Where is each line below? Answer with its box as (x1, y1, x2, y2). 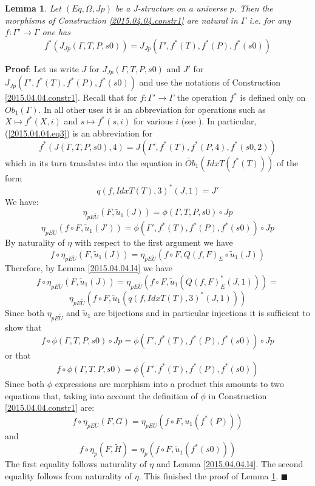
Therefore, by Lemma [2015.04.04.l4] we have (5, 262, 172, 274)
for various (133, 115, 173, 127)
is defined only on (240, 91, 306, 104)
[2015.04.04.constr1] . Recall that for (5, 91, 137, 104)
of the (276, 156, 299, 169)
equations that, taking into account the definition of (5, 389, 198, 402)
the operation (177, 91, 227, 104)
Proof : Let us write (5, 62, 79, 75)
